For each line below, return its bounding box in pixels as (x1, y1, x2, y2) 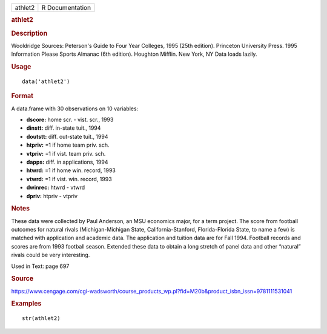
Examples (11, 299, 42, 308)
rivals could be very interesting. (11, 252, 90, 259)
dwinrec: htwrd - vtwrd (26, 184, 85, 191)
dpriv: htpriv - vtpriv (26, 192, 78, 199)
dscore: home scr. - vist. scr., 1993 (26, 116, 114, 124)
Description (11, 29, 48, 38)
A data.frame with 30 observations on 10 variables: (11, 105, 139, 112)
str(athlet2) (22, 315, 61, 322)
